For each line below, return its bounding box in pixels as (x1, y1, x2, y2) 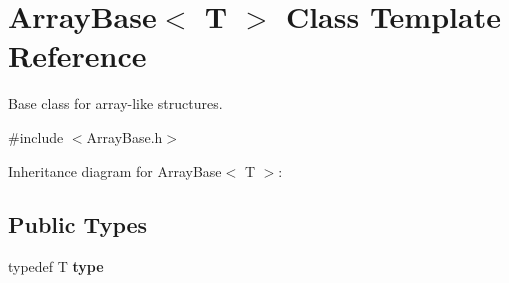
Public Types (8, 209, 148, 240)
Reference (8, 35, 147, 76)
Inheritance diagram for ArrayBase (8, 160, 222, 181)
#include (8, 126, 64, 147)
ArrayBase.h (86, 126, 163, 147)
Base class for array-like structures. (8, 93, 223, 114)
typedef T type (8, 256, 104, 277)
